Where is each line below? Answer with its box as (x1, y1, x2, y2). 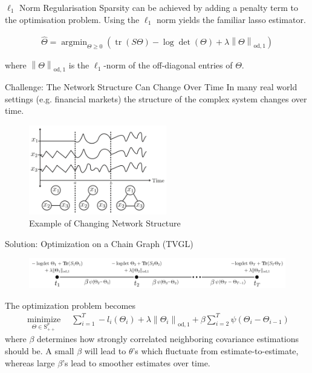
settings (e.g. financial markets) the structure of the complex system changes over (5, 92, 307, 105)
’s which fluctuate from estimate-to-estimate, (132, 345, 299, 357)
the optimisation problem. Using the (5, 13, 140, 25)
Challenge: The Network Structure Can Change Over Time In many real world (5, 80, 297, 93)
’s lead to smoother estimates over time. (62, 356, 210, 369)
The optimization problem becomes (5, 299, 135, 311)
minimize (27, 315, 61, 324)
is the (68, 59, 89, 71)
